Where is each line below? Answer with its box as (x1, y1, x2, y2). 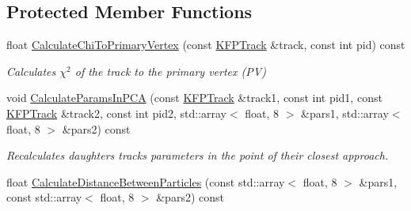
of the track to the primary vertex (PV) (74, 62, 266, 79)
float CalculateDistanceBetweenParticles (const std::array (6, 173, 285, 190)
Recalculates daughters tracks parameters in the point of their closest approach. (6, 147, 389, 164)
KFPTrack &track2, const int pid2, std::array (6, 104, 227, 121)
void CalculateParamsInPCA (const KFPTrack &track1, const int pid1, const (6, 89, 382, 106)
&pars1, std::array (301, 104, 389, 121)
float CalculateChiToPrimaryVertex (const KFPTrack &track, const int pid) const (6, 36, 405, 53)
